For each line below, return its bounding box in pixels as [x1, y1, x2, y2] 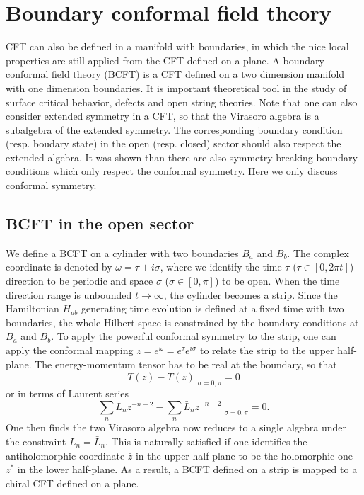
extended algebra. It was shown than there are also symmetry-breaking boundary [6, 149, 358, 164]
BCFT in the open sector [6, 212, 194, 234]
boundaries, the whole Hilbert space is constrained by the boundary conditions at [6, 314, 359, 329]
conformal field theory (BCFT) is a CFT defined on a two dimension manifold [6, 67, 345, 81]
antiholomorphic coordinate [6, 448, 125, 462]
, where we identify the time [160, 259, 282, 274]
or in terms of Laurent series [6, 386, 129, 401]
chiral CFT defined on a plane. [6, 475, 139, 490]
